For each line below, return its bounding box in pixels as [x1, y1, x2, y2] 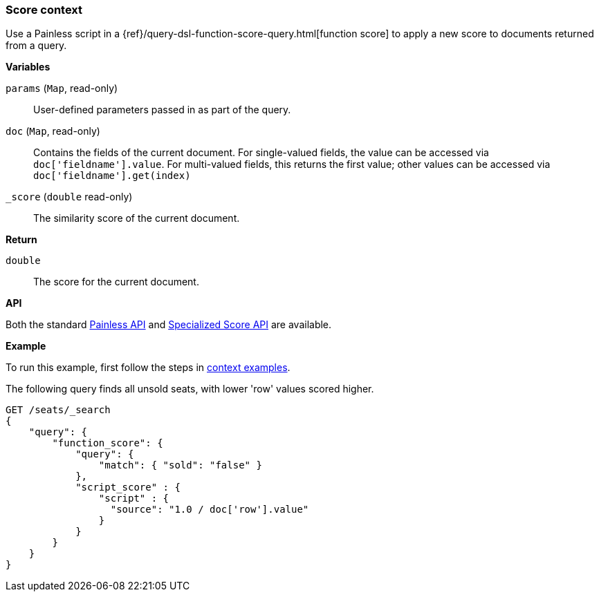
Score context [6, 3, 83, 17]
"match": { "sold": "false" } [98, 459, 262, 471]
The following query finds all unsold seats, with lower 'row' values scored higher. [6, 383, 374, 395]
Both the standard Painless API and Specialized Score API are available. [6, 319, 332, 331]
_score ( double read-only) [6, 191, 133, 203]
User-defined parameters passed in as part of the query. [33, 104, 291, 116]
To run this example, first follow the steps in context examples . [6, 361, 291, 374]
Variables [6, 61, 50, 73]
